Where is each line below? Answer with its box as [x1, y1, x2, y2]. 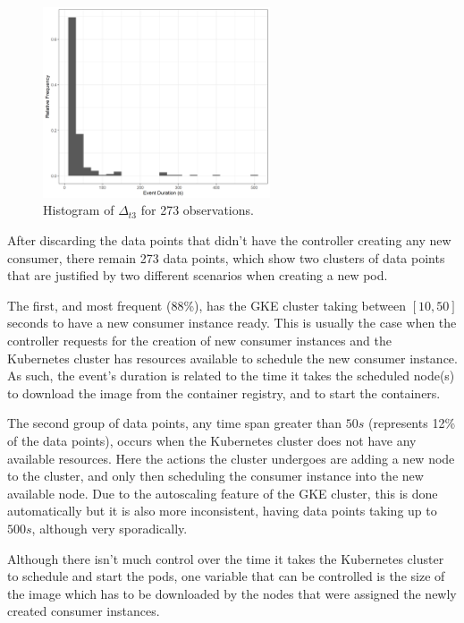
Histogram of [43, 201, 114, 219]
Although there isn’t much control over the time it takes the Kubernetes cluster [7, 549, 444, 568]
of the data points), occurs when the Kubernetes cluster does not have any [7, 431, 417, 450]
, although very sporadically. [31, 518, 188, 537]
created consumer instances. [7, 602, 160, 620]
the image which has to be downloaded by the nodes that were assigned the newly [7, 584, 457, 602]
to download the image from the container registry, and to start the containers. [7, 383, 441, 402]
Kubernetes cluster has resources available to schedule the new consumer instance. [7, 348, 458, 367]
